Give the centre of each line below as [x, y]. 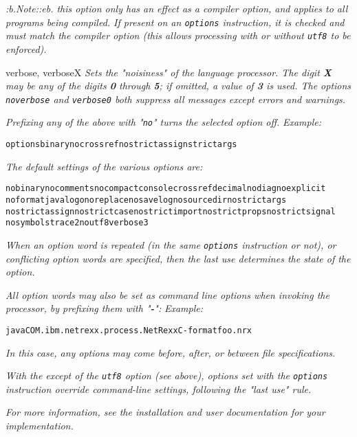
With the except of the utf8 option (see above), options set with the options [167, 376]
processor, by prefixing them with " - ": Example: [104, 308]
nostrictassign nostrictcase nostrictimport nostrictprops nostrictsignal [171, 211]
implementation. [40, 425]
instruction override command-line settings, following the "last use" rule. [159, 389]
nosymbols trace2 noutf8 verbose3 [77, 223]
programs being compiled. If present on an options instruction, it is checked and [175, 22]
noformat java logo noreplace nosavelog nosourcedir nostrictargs [146, 200]
